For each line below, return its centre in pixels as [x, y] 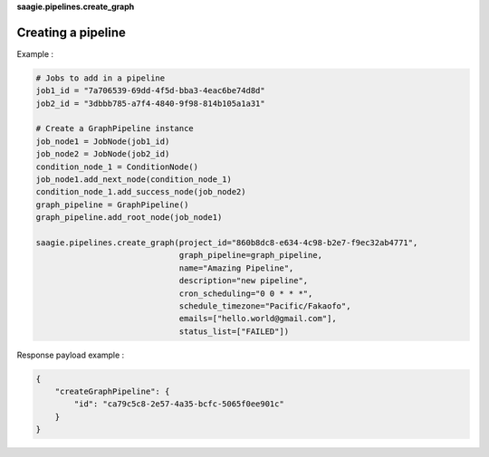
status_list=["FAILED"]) [234, 331]
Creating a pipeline [71, 32]
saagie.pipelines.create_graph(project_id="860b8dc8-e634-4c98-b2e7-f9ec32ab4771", [227, 243]
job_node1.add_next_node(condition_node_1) [134, 180]
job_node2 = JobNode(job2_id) [103, 154]
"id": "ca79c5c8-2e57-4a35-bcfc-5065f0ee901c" [179, 404]
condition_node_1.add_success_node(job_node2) [141, 192]
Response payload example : [71, 355]
